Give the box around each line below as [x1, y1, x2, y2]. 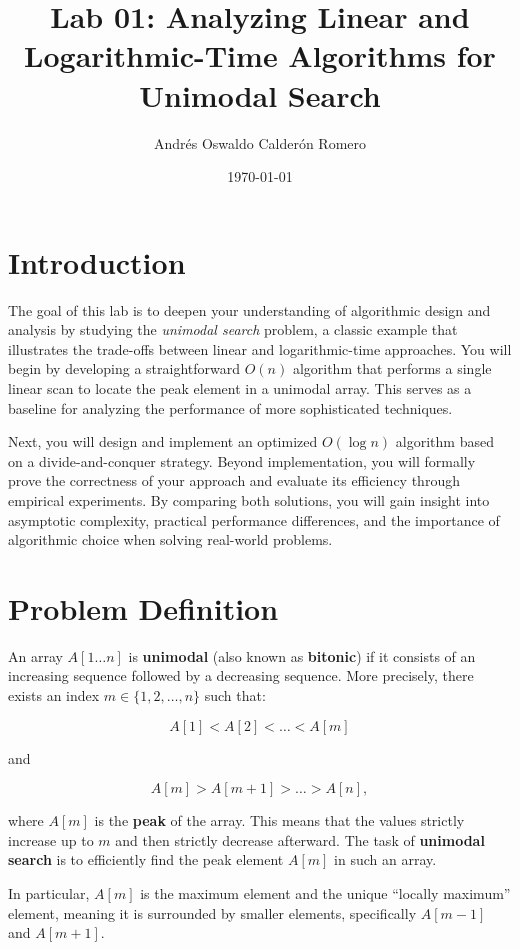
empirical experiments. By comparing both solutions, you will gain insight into [8, 489, 490, 510]
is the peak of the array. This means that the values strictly [94, 810, 465, 831]
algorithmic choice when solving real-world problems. [8, 529, 333, 550]
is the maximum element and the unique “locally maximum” [140, 883, 511, 904]
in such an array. [334, 849, 437, 870]
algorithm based [395, 431, 494, 452]
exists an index [8, 685, 100, 706]
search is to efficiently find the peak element [8, 849, 284, 870]
